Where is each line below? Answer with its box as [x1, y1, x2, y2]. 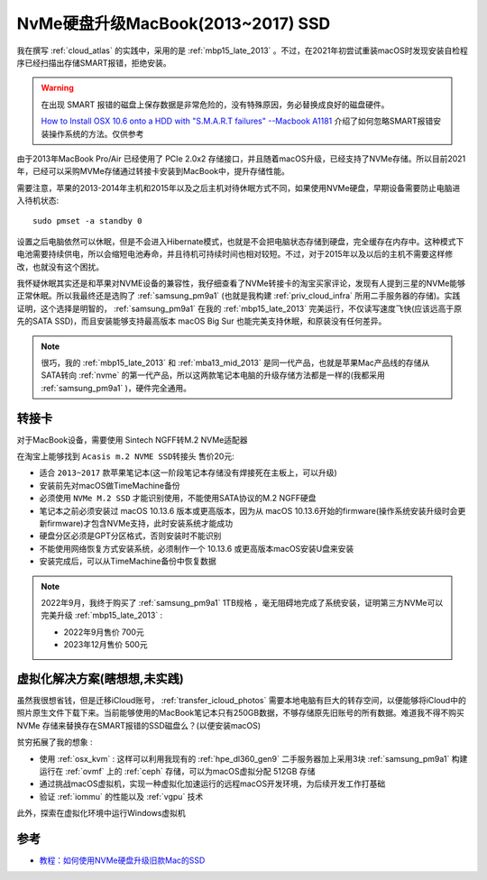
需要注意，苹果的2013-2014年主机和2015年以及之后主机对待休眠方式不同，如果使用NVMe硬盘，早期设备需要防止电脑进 [16, 182, 461, 193]
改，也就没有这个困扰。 [16, 261, 104, 272]
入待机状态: [16, 195, 60, 206]
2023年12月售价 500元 [63, 639, 148, 650]
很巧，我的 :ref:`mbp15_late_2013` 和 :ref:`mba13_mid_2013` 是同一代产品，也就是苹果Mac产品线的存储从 [41, 357, 430, 368]
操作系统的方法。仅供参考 [48, 128, 144, 139]
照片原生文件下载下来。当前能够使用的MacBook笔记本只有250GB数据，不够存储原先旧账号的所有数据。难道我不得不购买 [16, 708, 464, 719]
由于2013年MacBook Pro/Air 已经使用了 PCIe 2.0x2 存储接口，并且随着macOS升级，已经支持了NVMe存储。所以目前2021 [16, 153, 466, 164]
